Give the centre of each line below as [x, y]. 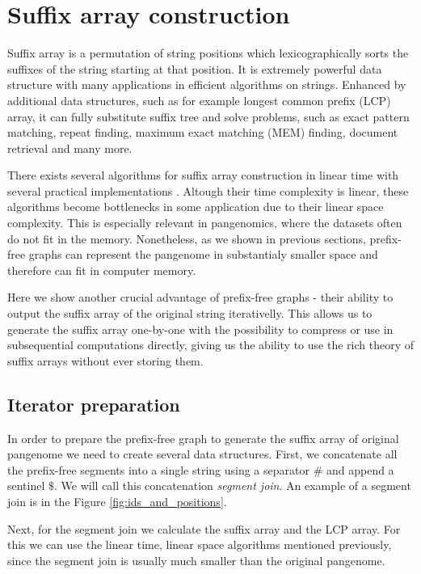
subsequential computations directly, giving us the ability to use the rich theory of [210, 345]
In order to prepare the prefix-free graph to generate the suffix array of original [203, 438]
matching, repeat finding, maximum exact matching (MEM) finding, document [203, 132]
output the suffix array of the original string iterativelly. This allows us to [190, 313]
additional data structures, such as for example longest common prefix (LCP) [199, 100]
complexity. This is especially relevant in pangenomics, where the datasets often [205, 223]
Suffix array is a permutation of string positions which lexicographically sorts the [208, 53]
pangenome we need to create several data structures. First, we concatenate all [202, 454]
